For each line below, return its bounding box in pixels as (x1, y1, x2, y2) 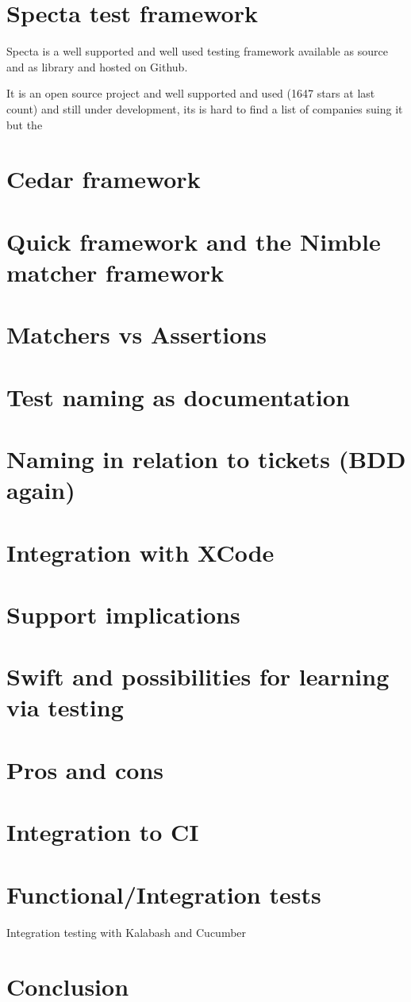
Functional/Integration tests (6, 877, 321, 910)
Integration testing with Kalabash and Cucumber (6, 923, 247, 940)
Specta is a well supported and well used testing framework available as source (6, 43, 388, 60)
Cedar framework (6, 163, 201, 195)
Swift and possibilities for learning (6, 660, 390, 693)
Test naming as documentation (6, 380, 350, 413)
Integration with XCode (6, 536, 275, 568)
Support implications (6, 597, 240, 630)
